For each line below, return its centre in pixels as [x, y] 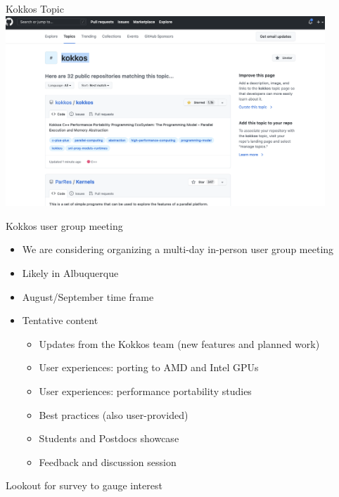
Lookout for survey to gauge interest [84, 485]
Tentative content [60, 320]
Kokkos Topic [35, 8]
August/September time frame [88, 296]
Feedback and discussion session [108, 461]
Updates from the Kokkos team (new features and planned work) [179, 343]
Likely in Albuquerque [70, 273]
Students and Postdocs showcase [109, 438]
